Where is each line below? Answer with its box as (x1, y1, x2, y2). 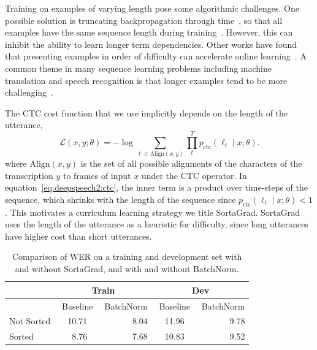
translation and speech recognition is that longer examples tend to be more (5, 74, 288, 86)
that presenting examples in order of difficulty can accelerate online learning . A (5, 50, 307, 63)
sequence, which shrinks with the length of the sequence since (5, 192, 236, 205)
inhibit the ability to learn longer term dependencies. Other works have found (5, 37, 297, 50)
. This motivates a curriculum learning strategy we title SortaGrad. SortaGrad (5, 205, 300, 218)
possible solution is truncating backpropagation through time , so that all (5, 13, 283, 26)
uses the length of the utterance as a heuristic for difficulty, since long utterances (5, 218, 308, 230)
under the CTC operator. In (141, 169, 247, 181)
